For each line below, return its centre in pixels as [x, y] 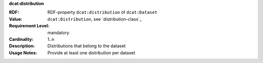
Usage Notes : [23, 52]
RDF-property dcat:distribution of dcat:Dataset [103, 13]
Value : [16, 19]
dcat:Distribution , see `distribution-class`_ [95, 19]
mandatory [58, 32]
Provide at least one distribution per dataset [91, 52]
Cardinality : [21, 39]
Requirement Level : [29, 26]
